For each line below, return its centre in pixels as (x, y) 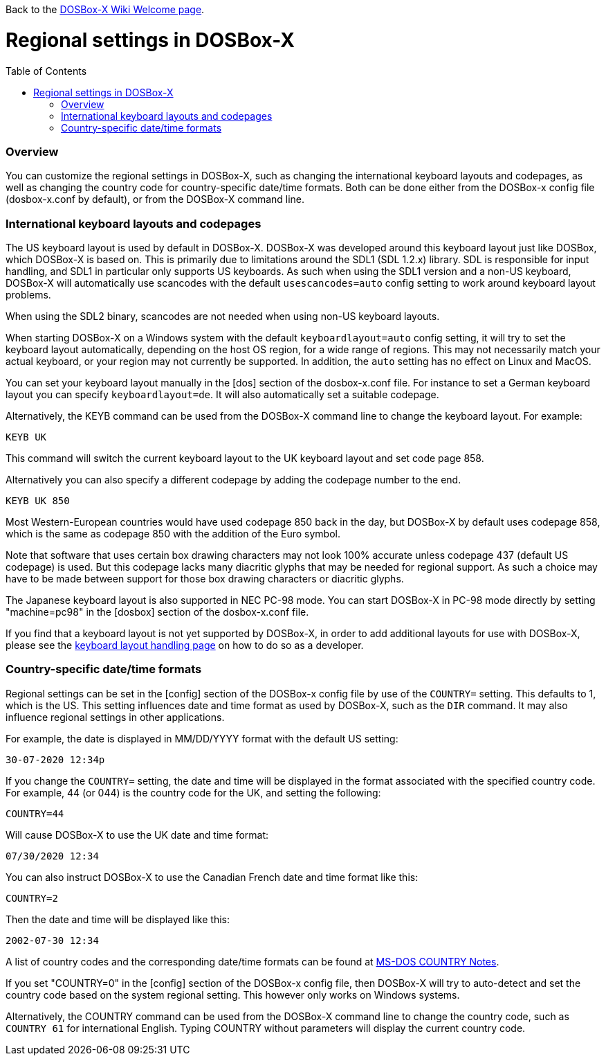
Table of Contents (46, 71)
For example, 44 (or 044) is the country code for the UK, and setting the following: (193, 792)
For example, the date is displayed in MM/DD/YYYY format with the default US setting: (202, 738)
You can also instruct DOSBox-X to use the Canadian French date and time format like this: (212, 877)
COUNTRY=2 (32, 898)
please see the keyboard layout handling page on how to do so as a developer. (185, 645)
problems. (28, 295)
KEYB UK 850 (38, 501)
